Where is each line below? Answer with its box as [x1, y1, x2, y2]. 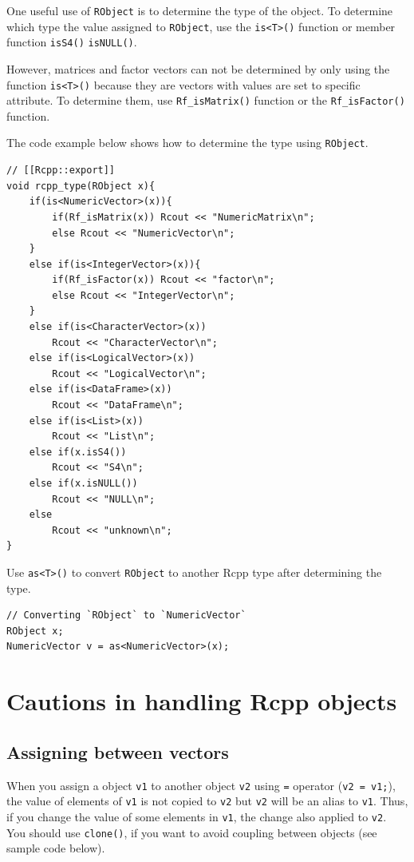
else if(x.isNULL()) [29, 478, 138, 489]
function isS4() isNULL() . [6, 34, 137, 50]
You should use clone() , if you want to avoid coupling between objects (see [6, 824, 377, 840]
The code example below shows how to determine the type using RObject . [6, 134, 369, 151]
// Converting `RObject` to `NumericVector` [6, 610, 246, 622]
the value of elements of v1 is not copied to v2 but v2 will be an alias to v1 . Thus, [6, 792, 408, 809]
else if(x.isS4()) [29, 446, 127, 458]
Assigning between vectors [6, 739, 229, 764]
